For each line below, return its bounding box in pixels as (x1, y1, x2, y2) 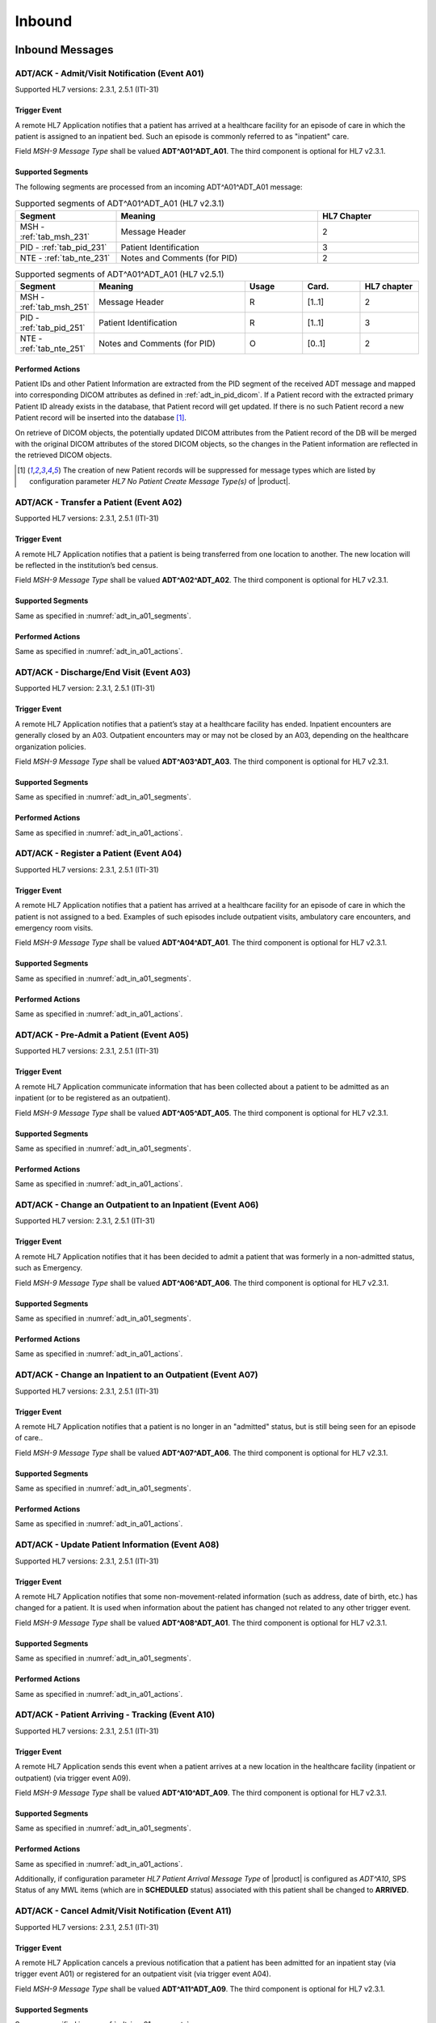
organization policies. (15, 741, 86, 752)
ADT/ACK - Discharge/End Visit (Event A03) (15, 667, 191, 677)
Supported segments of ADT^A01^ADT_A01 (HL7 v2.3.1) (15, 198, 225, 210)
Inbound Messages (15, 43, 114, 57)
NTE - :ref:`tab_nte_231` (19, 252, 111, 263)
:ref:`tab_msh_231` (19, 231, 90, 242)
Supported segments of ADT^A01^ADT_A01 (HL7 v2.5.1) (15, 268, 224, 279)
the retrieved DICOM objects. (15, 450, 112, 460)
